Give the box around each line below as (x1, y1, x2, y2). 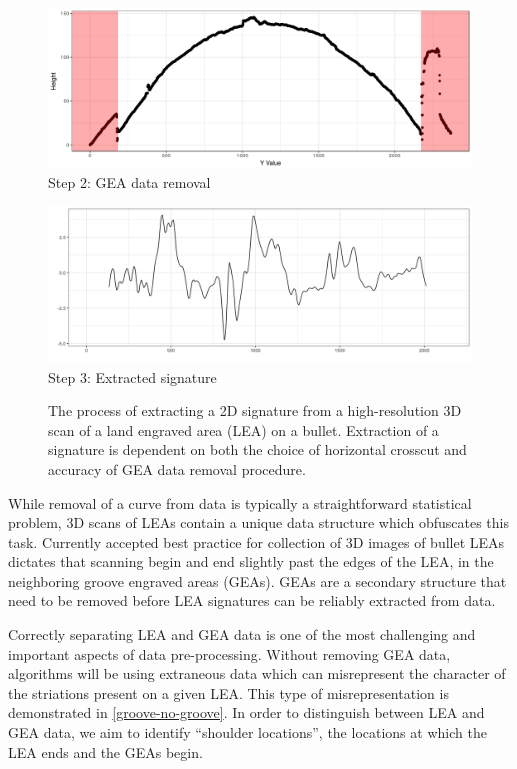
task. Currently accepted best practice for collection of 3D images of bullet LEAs (8, 531, 505, 552)
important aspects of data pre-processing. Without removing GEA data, (8, 643, 451, 664)
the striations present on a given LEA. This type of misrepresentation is (8, 682, 449, 703)
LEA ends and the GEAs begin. (8, 741, 203, 762)
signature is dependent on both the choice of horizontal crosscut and (48, 439, 467, 460)
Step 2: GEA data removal (48, 171, 211, 192)
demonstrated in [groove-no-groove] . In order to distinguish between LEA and (8, 702, 485, 723)
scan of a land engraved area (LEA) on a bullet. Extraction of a (48, 419, 439, 440)
